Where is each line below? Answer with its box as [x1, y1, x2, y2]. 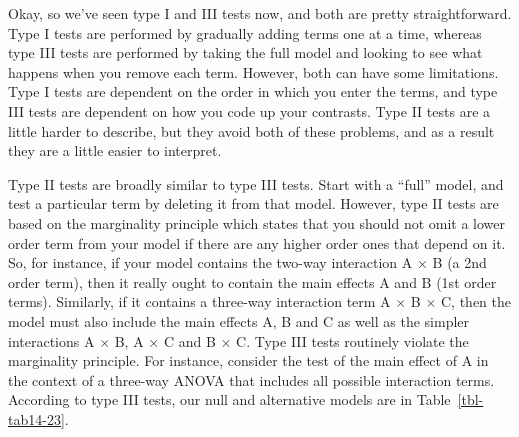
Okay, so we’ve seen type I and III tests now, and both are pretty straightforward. [8, 3, 512, 23]
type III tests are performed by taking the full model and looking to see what [8, 42, 483, 63]
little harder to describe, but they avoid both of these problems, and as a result [8, 120, 495, 141]
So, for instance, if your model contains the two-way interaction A [8, 252, 413, 273]
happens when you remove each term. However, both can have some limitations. [8, 61, 499, 82]
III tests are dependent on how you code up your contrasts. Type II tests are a [8, 100, 491, 121]
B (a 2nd [432, 252, 487, 273]
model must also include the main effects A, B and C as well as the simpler [8, 310, 470, 331]
